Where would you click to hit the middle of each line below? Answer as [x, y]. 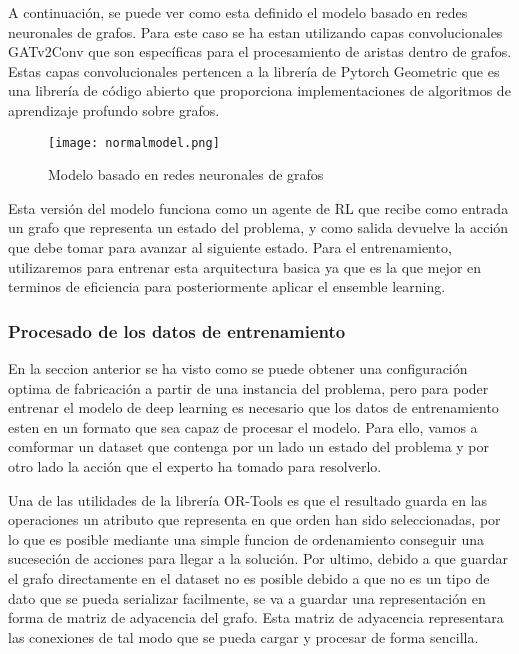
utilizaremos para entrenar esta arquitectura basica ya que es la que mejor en [245, 266]
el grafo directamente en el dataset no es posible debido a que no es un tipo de [249, 577]
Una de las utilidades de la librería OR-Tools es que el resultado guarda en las [248, 499]
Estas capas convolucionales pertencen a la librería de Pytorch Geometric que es [254, 70]
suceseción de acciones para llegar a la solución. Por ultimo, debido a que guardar [258, 558]
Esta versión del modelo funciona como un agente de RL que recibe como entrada [258, 207]
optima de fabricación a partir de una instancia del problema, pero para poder [248, 387]
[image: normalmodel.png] [134, 142]
